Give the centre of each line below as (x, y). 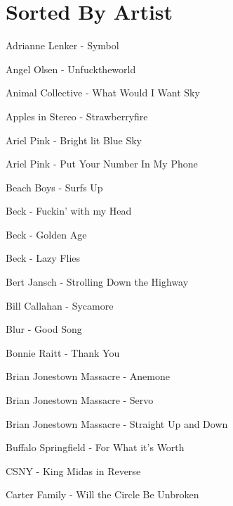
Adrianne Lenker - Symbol (62, 45)
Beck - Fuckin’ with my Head (69, 211)
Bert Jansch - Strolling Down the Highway (97, 282)
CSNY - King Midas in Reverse (73, 470)
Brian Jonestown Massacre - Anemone (88, 376)
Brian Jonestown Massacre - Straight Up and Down (117, 423)
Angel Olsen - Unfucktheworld (71, 69)
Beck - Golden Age (46, 234)
